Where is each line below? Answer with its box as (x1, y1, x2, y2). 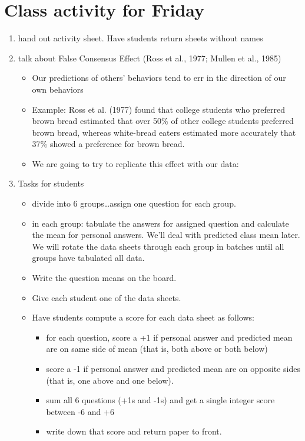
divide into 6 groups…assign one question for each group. (32, 197, 236, 210)
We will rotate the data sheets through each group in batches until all (32, 240, 284, 252)
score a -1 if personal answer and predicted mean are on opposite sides (46, 362, 300, 374)
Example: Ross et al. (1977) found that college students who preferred (32, 103, 285, 115)
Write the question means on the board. (32, 272, 177, 284)
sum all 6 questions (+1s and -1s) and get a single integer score (46, 394, 275, 406)
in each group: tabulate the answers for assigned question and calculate (32, 217, 289, 229)
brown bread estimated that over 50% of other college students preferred (32, 115, 294, 127)
